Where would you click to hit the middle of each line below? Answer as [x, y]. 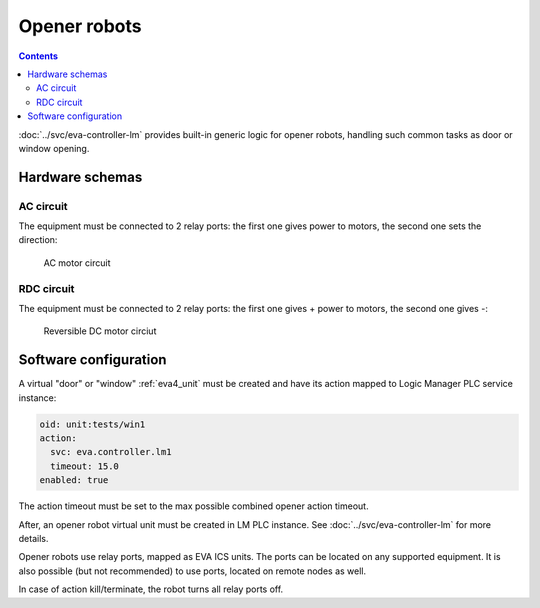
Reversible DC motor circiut [100, 331]
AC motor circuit [77, 262]
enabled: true [74, 480]
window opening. [54, 148]
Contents [38, 56]
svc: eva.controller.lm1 [111, 452]
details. [33, 538]
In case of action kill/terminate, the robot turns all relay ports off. [151, 589]
